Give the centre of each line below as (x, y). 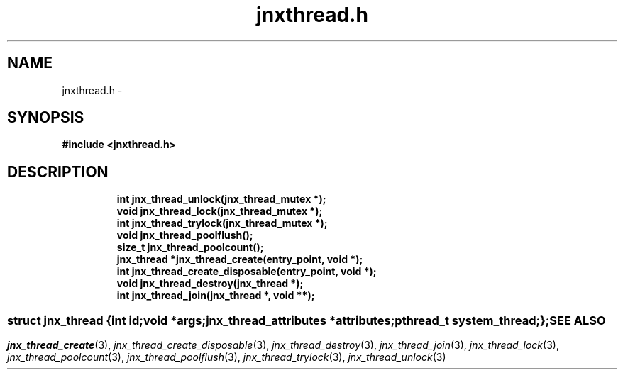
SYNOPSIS (46, 118)
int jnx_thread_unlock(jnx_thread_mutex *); (221, 199)
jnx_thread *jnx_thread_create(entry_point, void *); (240, 259)
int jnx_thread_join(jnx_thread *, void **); (216, 296)
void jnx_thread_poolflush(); (185, 235)
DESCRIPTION (58, 172)
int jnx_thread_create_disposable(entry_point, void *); (247, 272)
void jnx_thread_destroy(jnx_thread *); (210, 284)
